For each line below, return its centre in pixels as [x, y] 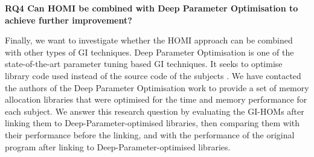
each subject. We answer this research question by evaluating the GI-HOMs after [155, 111]
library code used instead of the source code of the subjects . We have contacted [153, 75]
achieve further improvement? [69, 20]
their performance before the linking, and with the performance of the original [150, 134]
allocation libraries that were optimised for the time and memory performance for [156, 99]
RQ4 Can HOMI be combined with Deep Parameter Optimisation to [152, 8]
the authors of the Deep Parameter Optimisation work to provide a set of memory [157, 87]
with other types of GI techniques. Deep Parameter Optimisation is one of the [149, 52]
